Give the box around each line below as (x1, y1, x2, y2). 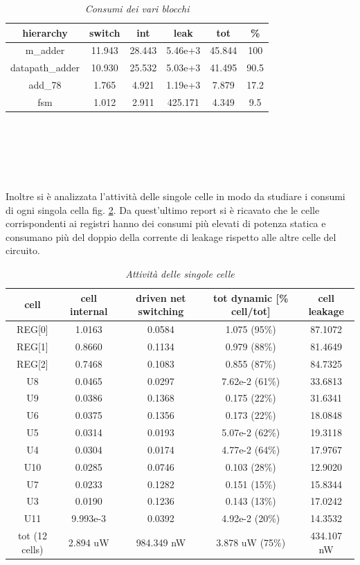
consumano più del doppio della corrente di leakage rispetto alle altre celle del (6, 229, 336, 244)
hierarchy (22, 25, 68, 39)
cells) (21, 541, 44, 556)
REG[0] (17, 322, 48, 337)
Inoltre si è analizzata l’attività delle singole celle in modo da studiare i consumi (6, 189, 345, 204)
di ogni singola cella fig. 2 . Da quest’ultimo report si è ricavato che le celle (6, 202, 320, 217)
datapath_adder (10, 60, 80, 75)
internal (69, 304, 108, 319)
